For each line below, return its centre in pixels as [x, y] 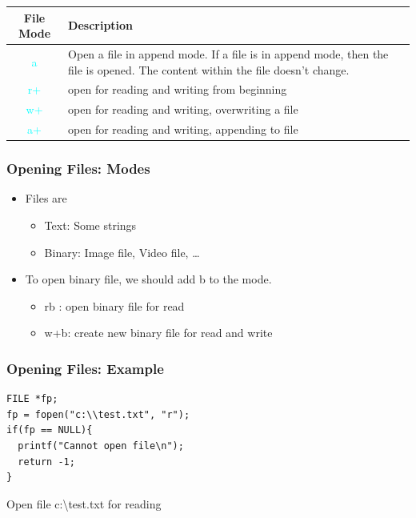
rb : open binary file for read [114, 305]
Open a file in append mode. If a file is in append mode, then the [228, 53]
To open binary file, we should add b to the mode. [148, 279]
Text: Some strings [90, 225]
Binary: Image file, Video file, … [122, 252]
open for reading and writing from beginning [178, 89]
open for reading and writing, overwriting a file [183, 109]
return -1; [46, 462]
